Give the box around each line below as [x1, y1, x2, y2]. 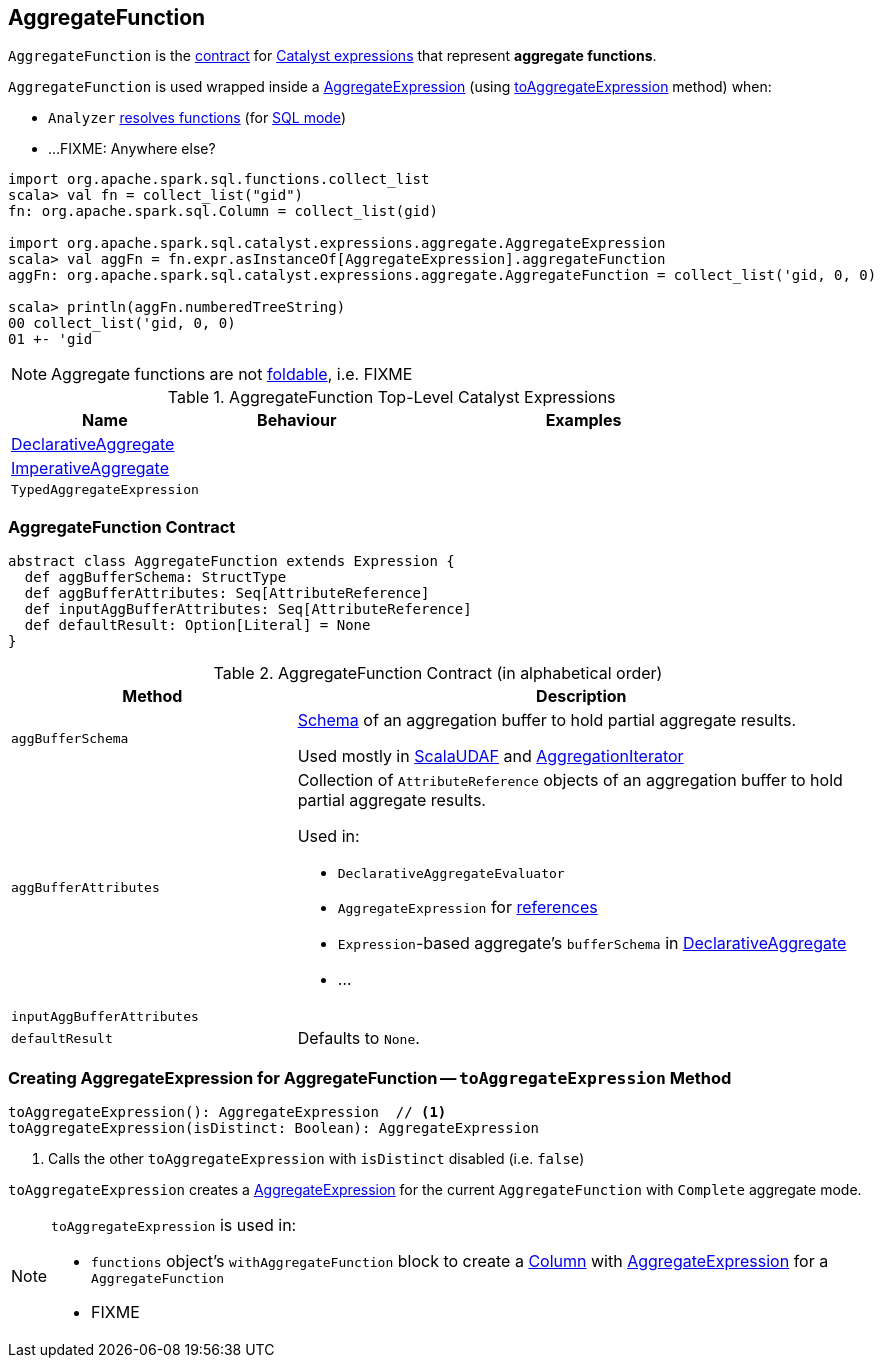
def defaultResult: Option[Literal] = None [24, 617, 371, 634]
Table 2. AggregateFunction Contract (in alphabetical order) [213, 663, 663, 684]
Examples [545, 410, 622, 431]
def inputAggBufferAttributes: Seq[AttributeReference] [24, 601, 472, 618]
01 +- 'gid [8, 331, 93, 348]
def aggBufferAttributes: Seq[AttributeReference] [24, 585, 430, 602]
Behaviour [257, 410, 337, 431]
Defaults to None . [297, 1028, 420, 1049]
